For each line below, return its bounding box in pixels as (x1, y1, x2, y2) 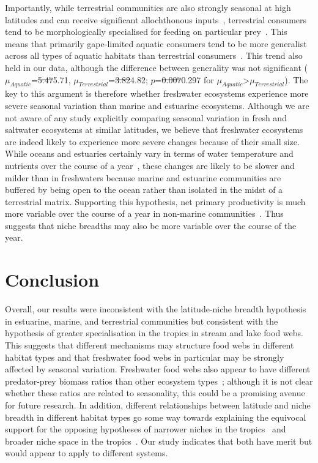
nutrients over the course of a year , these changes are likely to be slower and (5, 159, 295, 171)
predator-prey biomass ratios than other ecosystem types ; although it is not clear (5, 374, 313, 387)
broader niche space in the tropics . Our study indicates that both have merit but (5, 434, 312, 447)
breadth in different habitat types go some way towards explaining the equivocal (5, 410, 306, 423)
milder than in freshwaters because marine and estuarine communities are (5, 171, 281, 184)
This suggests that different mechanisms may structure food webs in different (5, 338, 294, 351)
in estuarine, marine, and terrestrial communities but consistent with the (5, 314, 278, 327)
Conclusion (5, 267, 100, 292)
